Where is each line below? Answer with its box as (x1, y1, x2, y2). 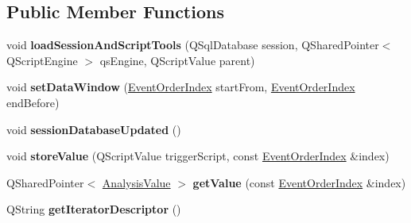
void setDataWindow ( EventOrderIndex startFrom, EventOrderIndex (6, 79, 355, 95)
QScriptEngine (6, 52, 78, 68)
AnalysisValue (102, 174, 171, 190)
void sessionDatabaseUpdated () (6, 121, 181, 137)
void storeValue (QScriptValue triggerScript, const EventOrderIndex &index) (6, 148, 390, 164)
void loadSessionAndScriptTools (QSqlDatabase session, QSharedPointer (6, 37, 379, 53)
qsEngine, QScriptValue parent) (99, 52, 255, 68)
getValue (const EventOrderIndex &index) (192, 174, 406, 190)
